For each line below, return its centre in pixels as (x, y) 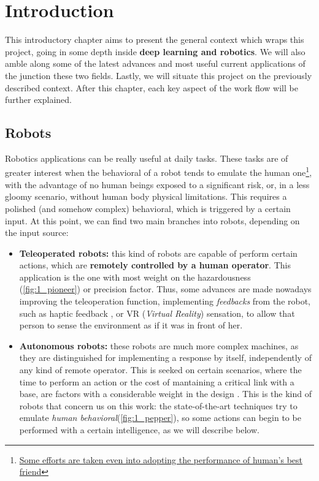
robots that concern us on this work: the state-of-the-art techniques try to (158, 405)
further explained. (39, 100)
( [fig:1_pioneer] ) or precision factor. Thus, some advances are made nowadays (165, 289)
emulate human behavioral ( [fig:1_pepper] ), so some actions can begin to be (160, 418)
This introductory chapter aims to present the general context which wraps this (155, 40)
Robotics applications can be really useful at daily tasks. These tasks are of (147, 158)
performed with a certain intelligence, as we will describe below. (139, 430)
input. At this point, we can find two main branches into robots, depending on (152, 220)
